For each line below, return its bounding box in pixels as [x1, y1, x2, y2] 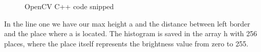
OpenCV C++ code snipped [25, 1, 114, 11]
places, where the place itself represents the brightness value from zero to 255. [4, 38, 249, 48]
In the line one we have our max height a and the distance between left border [4, 18, 250, 29]
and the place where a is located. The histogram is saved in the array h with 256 [4, 28, 257, 39]
